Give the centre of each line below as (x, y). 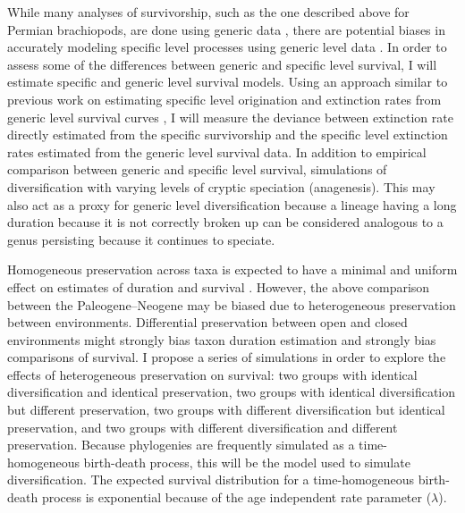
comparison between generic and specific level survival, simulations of (197, 169)
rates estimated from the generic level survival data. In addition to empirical (217, 151)
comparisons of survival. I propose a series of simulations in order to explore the (227, 357)
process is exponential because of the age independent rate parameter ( (237, 497)
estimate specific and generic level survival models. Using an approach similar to (228, 82)
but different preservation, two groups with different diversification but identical (226, 410)
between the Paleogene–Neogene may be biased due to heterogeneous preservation (232, 304)
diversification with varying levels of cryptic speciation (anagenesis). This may (221, 186)
